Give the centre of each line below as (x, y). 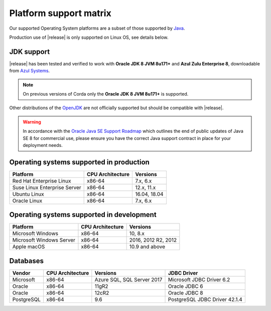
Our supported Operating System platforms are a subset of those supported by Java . (97, 28)
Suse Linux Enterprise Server (47, 187)
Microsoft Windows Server (44, 240)
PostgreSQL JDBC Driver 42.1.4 (205, 299)
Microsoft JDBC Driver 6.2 (199, 279)
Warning (32, 122)
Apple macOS (29, 247)
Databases (27, 261)
